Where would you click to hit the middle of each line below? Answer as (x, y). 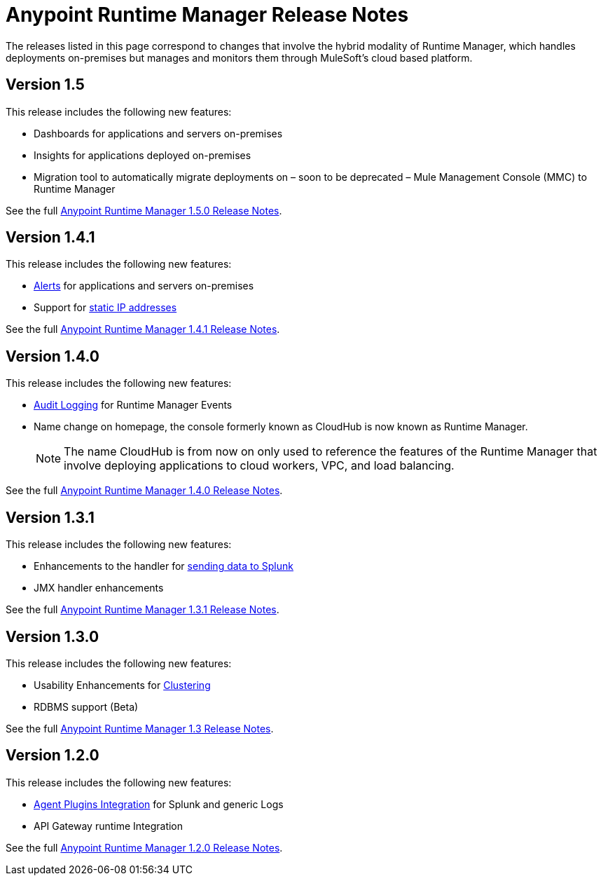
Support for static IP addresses (105, 308)
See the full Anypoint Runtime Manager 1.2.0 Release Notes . (144, 847)
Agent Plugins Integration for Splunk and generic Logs (159, 804)
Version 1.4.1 (50, 238)
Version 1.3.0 (53, 636)
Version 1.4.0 (53, 356)
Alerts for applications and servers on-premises (144, 286)
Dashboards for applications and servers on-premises (158, 133)
